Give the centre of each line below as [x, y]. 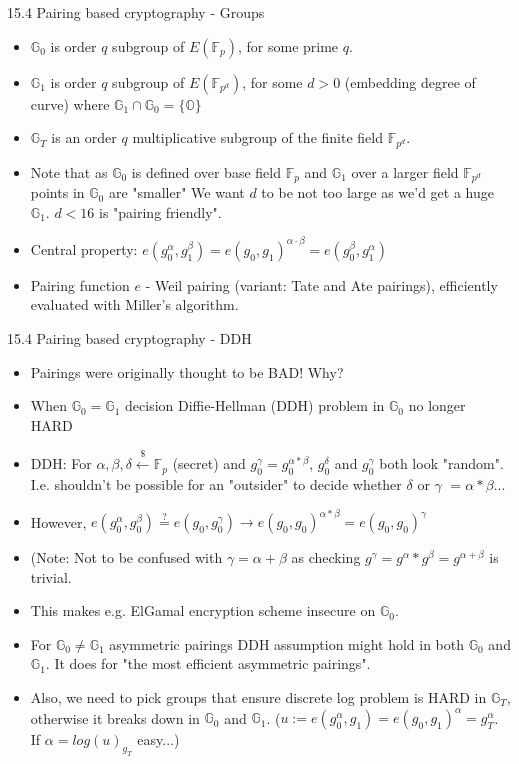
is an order [84, 137]
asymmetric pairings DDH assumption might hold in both [287, 643]
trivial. [51, 576]
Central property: [84, 248]
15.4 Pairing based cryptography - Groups [136, 12]
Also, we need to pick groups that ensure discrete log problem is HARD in [258, 697]
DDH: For [61, 463]
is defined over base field [206, 171]
